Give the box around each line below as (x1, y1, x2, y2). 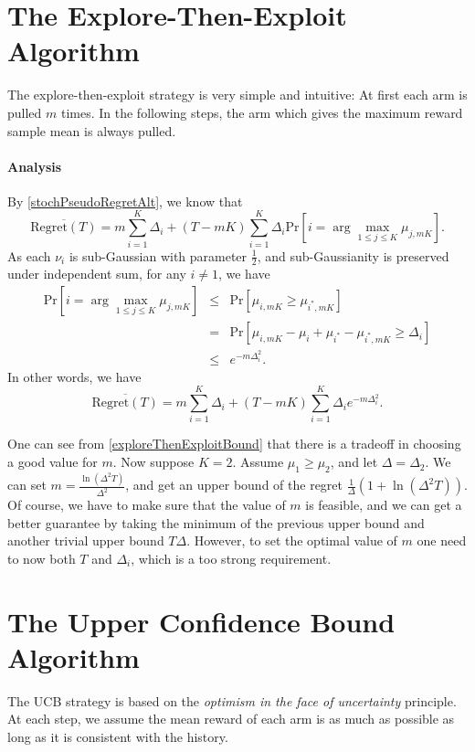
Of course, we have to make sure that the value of (7, 495, 286, 514)
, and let (330, 452, 378, 471)
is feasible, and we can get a (305, 495, 462, 514)
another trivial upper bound (7, 531, 164, 550)
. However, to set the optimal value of (186, 531, 397, 550)
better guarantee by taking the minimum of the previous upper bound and (7, 513, 425, 532)
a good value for (7, 452, 98, 471)
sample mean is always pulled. (7, 121, 176, 140)
